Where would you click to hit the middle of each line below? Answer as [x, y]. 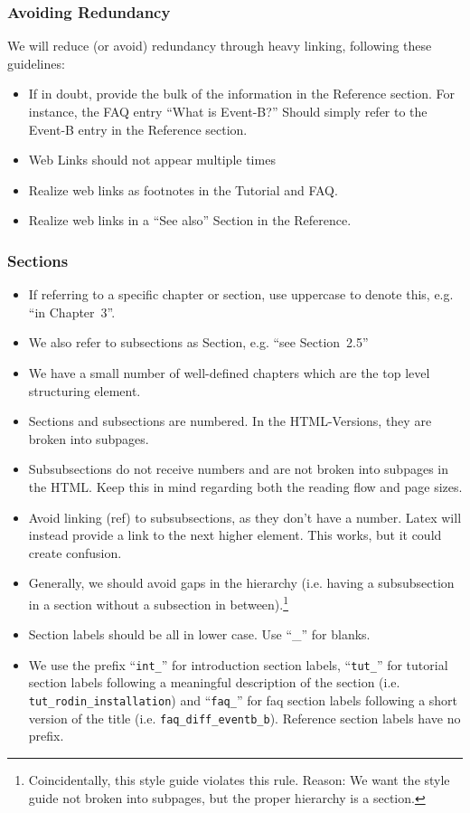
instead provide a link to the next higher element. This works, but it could [235, 535]
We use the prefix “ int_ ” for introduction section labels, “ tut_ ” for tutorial [238, 664]
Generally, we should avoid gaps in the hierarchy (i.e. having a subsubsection [241, 583]
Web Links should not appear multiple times [152, 160]
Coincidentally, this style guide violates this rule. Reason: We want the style [239, 779]
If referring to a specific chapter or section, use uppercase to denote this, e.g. [241, 294]
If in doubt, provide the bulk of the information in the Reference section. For [242, 94]
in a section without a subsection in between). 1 [159, 602]
